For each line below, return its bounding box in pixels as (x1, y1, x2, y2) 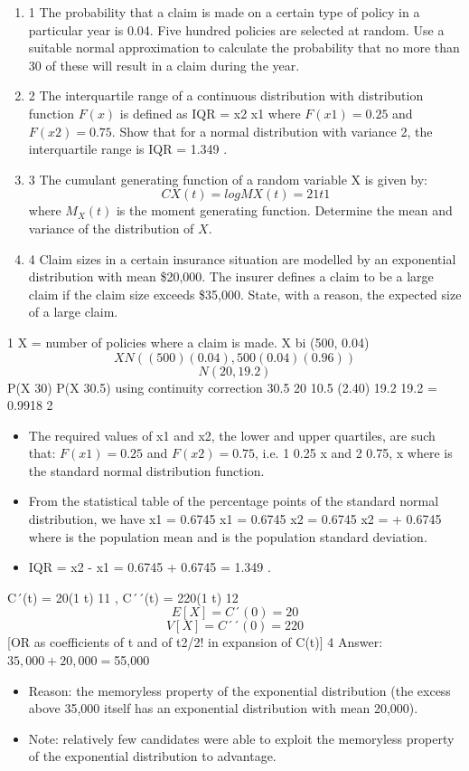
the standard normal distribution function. (28, 461, 265, 480)
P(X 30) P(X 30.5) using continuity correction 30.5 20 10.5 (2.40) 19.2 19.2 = (7, 377, 437, 396)
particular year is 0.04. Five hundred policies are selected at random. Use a (28, 20, 445, 39)
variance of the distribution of (28, 218, 194, 237)
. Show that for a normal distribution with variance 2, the (111, 121, 433, 140)
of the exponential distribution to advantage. (28, 747, 277, 766)
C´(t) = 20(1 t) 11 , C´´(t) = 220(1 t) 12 (7, 587, 239, 606)
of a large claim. (28, 302, 118, 321)
